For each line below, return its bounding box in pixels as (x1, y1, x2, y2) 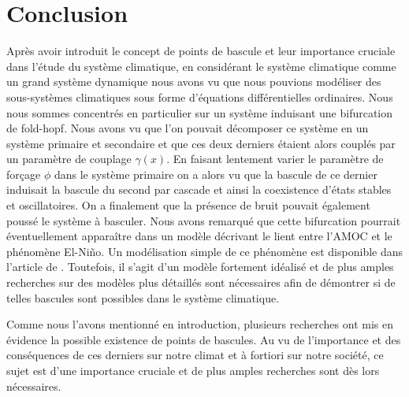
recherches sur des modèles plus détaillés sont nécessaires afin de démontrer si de (6, 274, 396, 291)
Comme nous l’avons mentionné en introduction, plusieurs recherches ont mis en (6, 316, 393, 332)
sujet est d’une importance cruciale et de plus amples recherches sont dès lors (6, 362, 380, 378)
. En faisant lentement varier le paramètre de (166, 150, 384, 167)
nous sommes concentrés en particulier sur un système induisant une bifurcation (6, 104, 393, 121)
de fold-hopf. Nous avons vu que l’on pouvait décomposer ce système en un (6, 120, 369, 136)
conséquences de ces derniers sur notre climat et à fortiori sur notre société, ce (6, 347, 384, 363)
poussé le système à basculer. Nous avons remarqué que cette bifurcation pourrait (6, 212, 401, 228)
